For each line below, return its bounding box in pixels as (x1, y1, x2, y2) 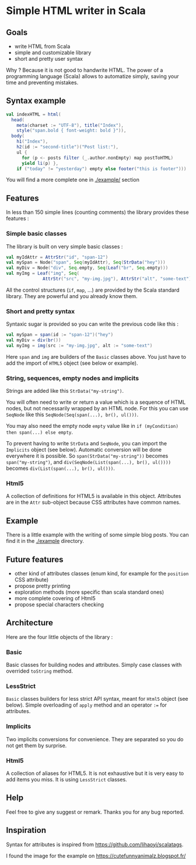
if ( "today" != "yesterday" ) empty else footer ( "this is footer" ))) (16, 165, 187, 172)
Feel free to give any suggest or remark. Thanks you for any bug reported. (6, 808, 185, 815)
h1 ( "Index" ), (16, 139, 48, 144)
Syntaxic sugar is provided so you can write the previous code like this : (6, 320, 179, 328)
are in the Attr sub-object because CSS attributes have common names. (6, 499, 181, 506)
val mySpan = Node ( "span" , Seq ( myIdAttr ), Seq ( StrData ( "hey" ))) (6, 259, 166, 265)
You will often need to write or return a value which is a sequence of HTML (6, 399, 186, 406)
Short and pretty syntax (6, 307, 75, 315)
